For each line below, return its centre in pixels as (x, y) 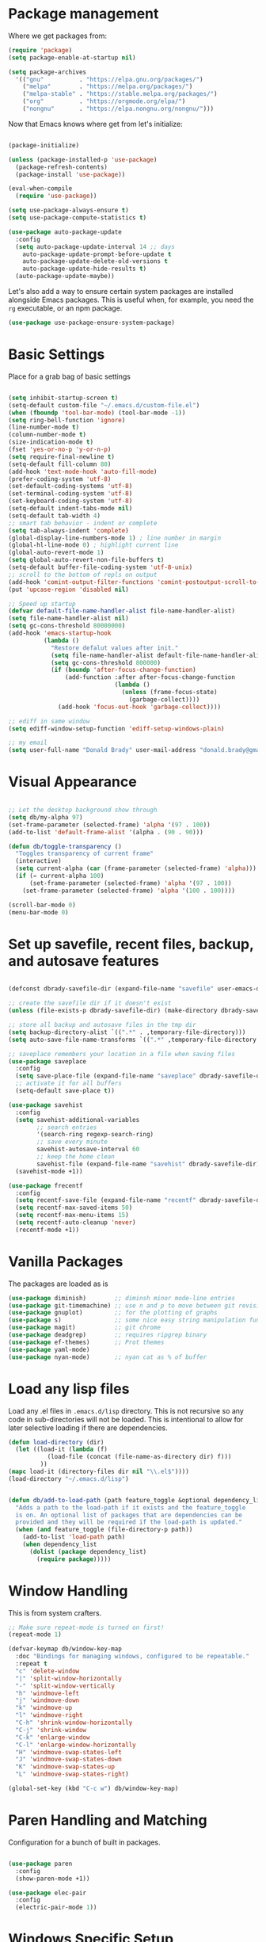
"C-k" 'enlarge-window (53, 1737)
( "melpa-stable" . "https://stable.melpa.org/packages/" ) (120, 94)
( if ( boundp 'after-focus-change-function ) (123, 670)
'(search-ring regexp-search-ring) (95, 1135)
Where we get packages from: (58, 36)
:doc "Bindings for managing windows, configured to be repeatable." (132, 1657)
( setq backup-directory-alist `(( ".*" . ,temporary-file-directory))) (127, 1032)
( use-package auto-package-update (65, 232)
